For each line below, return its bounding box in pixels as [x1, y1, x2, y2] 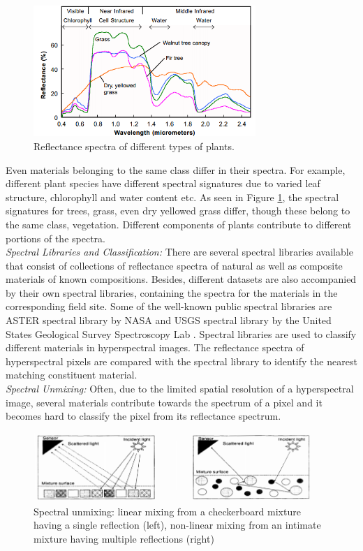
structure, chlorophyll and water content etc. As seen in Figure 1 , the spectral [6, 189, 339, 204]
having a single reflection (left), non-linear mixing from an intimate [34, 517, 321, 532]
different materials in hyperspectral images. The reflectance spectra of [6, 340, 304, 355]
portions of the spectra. [6, 230, 105, 245]
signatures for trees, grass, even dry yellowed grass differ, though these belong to [6, 203, 350, 218]
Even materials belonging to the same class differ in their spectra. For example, [6, 162, 346, 177]
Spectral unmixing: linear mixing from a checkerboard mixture [34, 504, 301, 518]
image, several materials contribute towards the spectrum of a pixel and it [6, 395, 323, 409]
